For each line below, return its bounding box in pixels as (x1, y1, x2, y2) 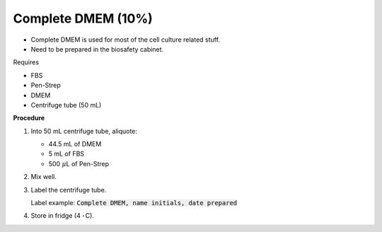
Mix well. (30, 173, 57, 181)
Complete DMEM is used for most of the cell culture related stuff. (30, 35, 221, 44)
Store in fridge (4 (30, 211, 81, 220)
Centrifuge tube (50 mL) (30, 100, 102, 109)
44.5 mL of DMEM (48, 140, 102, 149)
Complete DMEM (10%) (13, 11, 154, 26)
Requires (13, 58, 39, 66)
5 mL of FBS (48, 149, 85, 158)
